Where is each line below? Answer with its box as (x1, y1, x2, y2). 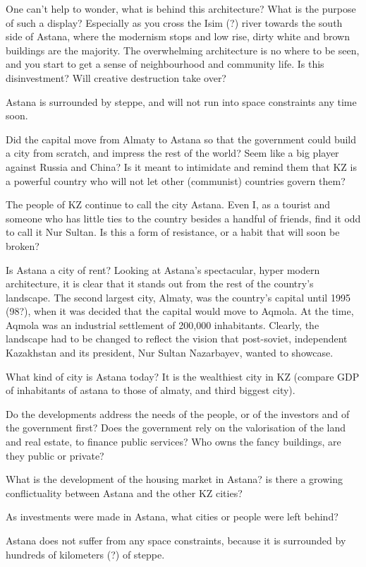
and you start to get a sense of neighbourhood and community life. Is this (6, 56, 324, 71)
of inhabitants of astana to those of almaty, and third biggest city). (6, 383, 295, 398)
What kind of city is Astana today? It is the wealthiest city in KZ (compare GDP (6, 369, 360, 383)
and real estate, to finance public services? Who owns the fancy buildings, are (6, 434, 341, 449)
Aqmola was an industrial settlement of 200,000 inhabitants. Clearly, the (6, 317, 319, 332)
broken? (6, 238, 39, 253)
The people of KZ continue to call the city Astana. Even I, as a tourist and (6, 197, 331, 212)
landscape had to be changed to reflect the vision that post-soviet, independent (6, 331, 348, 346)
